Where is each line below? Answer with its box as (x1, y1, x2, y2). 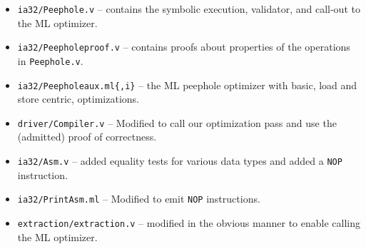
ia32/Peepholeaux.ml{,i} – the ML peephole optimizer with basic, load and (17, 77, 357, 92)
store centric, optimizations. (17, 91, 139, 106)
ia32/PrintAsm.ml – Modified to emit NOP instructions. (17, 191, 260, 206)
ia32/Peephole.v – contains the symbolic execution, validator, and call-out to (17, 1, 360, 16)
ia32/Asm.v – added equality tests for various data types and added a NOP (17, 153, 342, 168)
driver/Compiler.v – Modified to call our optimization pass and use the (17, 115, 337, 130)
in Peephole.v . (17, 53, 83, 68)
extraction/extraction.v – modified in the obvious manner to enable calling (17, 215, 360, 230)
